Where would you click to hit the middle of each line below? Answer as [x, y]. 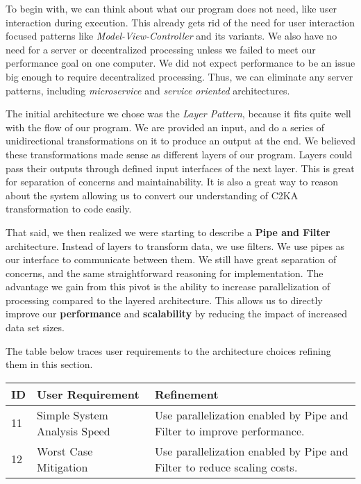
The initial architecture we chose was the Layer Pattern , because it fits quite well [178, 114]
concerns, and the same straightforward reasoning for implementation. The [165, 273]
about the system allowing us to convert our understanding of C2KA [152, 195]
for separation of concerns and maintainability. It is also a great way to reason [172, 182]
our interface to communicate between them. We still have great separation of [171, 259]
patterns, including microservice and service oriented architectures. [148, 90]
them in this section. [49, 364]
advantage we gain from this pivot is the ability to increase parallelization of [168, 286]
